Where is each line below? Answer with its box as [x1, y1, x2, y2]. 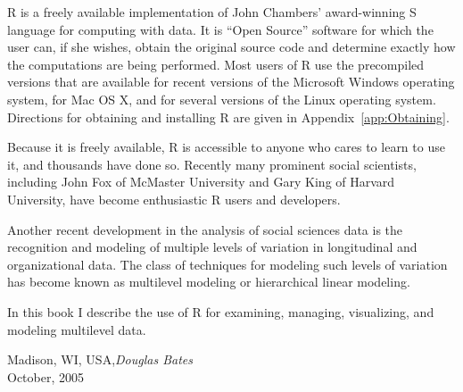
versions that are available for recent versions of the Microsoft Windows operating [7, 72, 455, 91]
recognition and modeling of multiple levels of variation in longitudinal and [7, 238, 418, 256]
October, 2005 [7, 367, 84, 386]
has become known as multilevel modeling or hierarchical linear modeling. [7, 272, 410, 291]
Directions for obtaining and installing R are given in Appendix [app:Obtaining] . [7, 107, 450, 126]
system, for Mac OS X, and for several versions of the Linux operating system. [7, 89, 436, 108]
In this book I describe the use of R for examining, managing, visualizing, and [7, 302, 434, 321]
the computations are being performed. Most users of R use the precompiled [7, 54, 425, 73]
